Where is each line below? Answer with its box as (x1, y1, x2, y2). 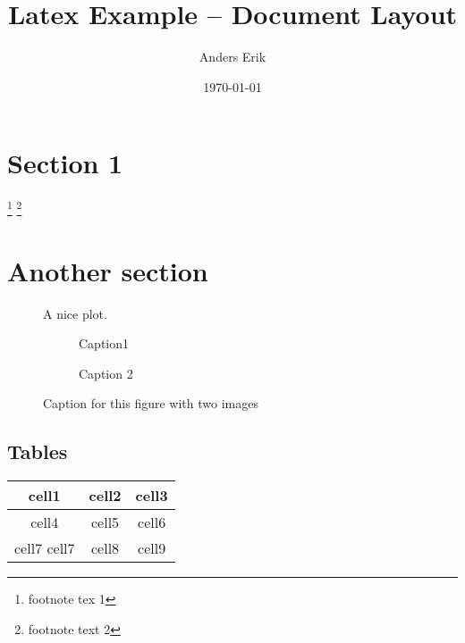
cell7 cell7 (14, 538, 75, 559)
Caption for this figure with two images (43, 394, 258, 413)
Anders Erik (199, 47, 266, 66)
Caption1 (79, 334, 130, 353)
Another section (7, 252, 208, 288)
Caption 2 (79, 363, 133, 382)
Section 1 (7, 145, 123, 181)
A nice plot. (43, 304, 107, 322)
